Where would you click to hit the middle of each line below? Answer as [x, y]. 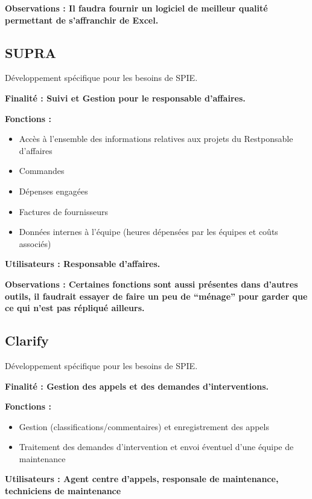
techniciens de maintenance [63, 491]
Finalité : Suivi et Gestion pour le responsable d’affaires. [125, 98]
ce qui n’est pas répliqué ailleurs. [75, 308]
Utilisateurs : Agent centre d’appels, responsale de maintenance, [142, 479]
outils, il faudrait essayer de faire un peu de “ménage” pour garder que [156, 296]
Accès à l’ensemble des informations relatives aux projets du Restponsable [156, 139]
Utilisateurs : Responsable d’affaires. [83, 264]
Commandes [42, 171]
